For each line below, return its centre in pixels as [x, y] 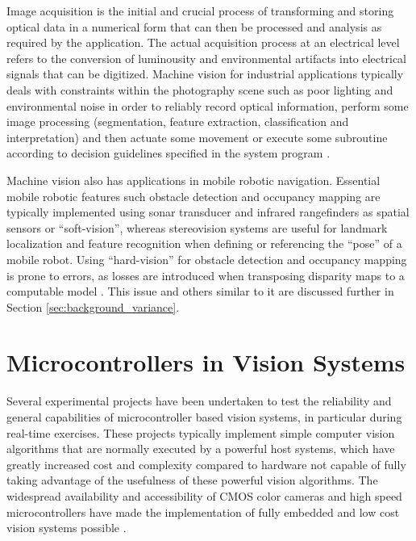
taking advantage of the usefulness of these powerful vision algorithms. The [192, 480]
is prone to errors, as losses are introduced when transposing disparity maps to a [206, 275]
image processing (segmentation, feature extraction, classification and [178, 122]
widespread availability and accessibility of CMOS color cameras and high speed [204, 495]
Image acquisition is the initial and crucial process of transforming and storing [200, 10]
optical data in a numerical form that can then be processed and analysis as [194, 26]
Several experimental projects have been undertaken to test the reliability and [199, 401]
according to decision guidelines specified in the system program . [168, 153]
